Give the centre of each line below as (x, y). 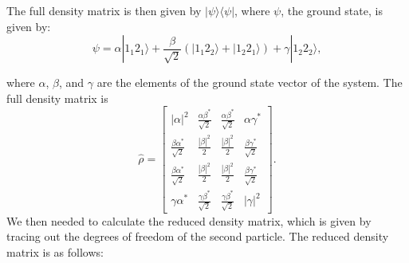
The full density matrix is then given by (104, 10)
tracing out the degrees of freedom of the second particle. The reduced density (198, 236)
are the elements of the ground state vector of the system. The (250, 82)
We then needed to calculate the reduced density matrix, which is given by (189, 220)
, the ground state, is (332, 10)
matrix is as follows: (55, 252)
